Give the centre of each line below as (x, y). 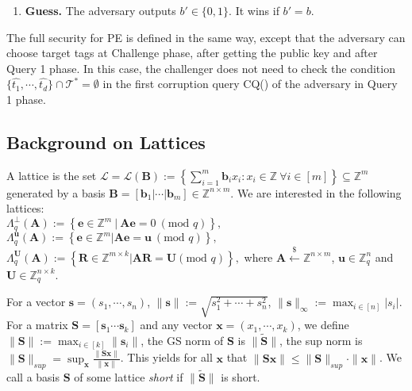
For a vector (36, 302)
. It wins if (254, 10)
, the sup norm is (321, 340)
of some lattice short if (129, 376)
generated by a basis (56, 192)
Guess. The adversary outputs (100, 10)
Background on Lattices (106, 142)
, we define (323, 325)
